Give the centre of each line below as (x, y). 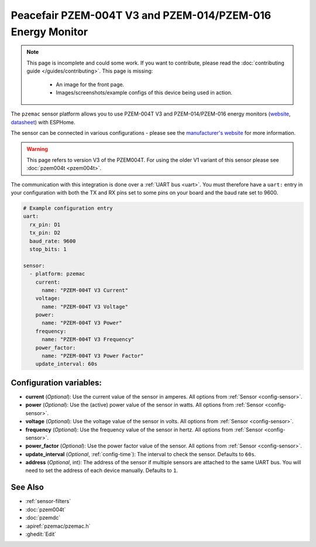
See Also (27, 487)
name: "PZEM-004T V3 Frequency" (88, 339)
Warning (37, 149)
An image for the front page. (90, 84)
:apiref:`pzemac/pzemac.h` (58, 526)
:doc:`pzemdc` (43, 518)
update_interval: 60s (66, 364)
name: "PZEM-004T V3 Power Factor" (93, 356)
